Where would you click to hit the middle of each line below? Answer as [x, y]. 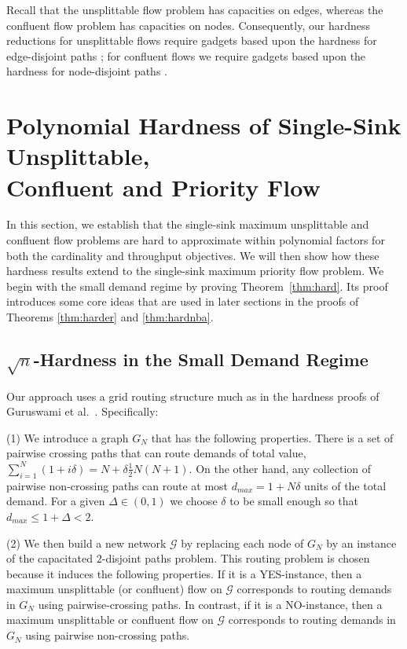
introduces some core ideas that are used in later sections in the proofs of [183, 301]
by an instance [361, 543]
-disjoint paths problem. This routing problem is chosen [236, 558]
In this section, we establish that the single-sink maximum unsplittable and [188, 224]
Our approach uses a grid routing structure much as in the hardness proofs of [193, 396]
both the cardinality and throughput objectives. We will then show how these [193, 255]
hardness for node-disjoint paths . [87, 71]
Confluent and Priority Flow [163, 187]
